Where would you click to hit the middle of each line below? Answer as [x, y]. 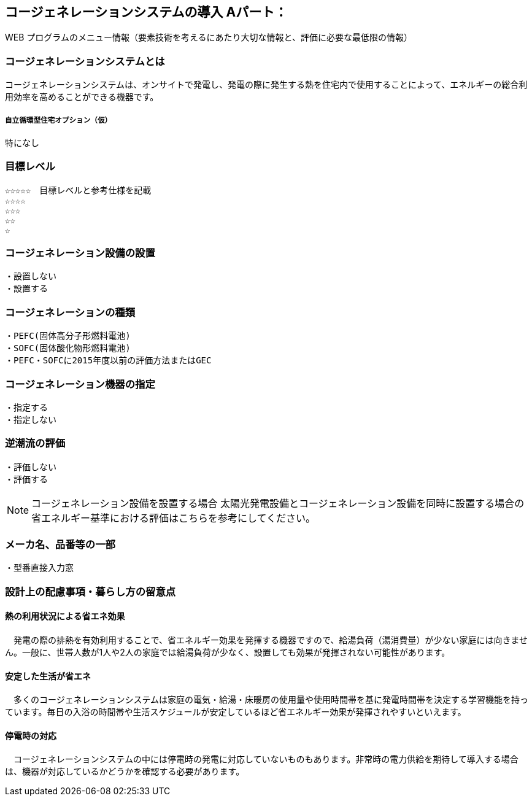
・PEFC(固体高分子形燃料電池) [68, 336]
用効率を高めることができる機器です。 [82, 97]
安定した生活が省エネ [48, 676]
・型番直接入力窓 [39, 568]
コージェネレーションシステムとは [85, 61]
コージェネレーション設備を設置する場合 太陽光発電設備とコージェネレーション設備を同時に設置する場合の [278, 503]
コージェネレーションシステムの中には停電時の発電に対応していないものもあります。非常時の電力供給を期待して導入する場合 [266, 759]
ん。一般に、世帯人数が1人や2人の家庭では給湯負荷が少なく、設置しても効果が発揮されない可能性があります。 [228, 652]
